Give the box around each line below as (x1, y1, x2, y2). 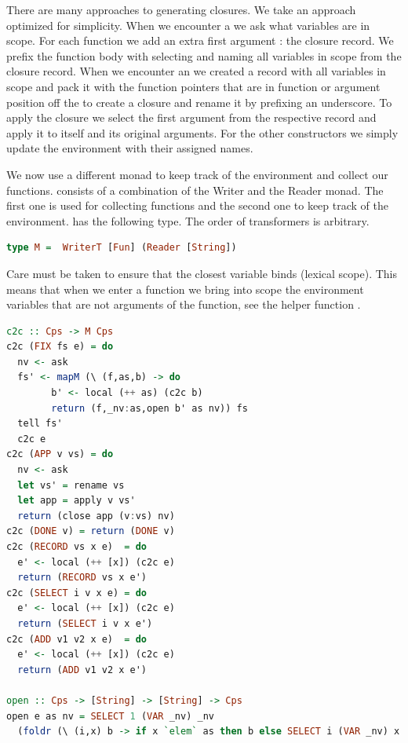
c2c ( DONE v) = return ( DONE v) (6, 525, 175, 537)
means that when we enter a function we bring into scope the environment (6, 280, 364, 297)
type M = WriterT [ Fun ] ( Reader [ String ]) (6, 242, 237, 254)
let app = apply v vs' (17, 495, 136, 507)
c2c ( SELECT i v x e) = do (6, 587, 148, 598)
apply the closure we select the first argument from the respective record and (6, 109, 377, 126)
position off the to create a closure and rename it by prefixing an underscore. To (6, 93, 392, 110)
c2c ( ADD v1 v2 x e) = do (6, 633, 148, 645)
